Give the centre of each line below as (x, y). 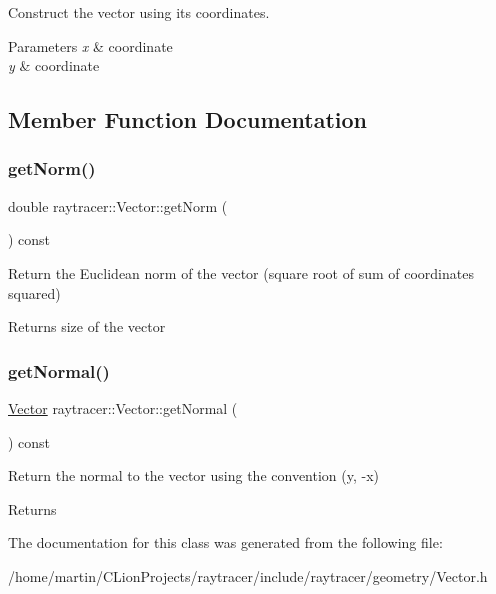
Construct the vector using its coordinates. (139, 12)
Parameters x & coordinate (90, 45)
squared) (34, 292)
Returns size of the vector (87, 326)
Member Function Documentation (188, 119)
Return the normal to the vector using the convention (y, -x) (193, 475)
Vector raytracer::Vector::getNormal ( (123, 407)
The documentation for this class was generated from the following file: (225, 542)
